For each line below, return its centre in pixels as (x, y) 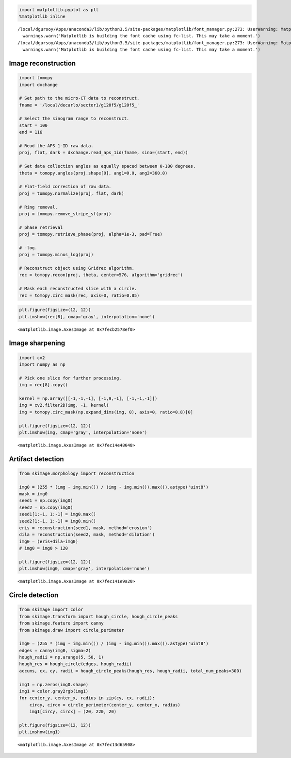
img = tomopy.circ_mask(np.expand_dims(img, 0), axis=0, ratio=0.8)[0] (106, 412)
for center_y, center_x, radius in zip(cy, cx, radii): (87, 698)
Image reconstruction (42, 63)
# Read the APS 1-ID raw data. (57, 146)
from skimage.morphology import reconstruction (77, 473)
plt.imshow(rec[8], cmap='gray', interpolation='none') (87, 317)
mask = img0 (33, 494)
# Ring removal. (39, 207)
